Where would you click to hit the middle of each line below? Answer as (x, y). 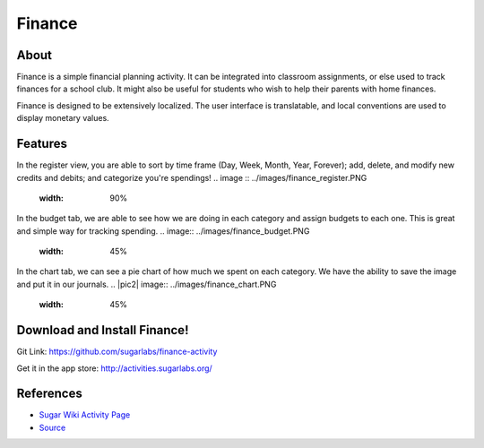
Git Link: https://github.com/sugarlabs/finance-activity (117, 352)
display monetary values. (63, 118)
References (49, 394)
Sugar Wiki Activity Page (85, 415)
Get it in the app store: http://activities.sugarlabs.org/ (114, 368)
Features (42, 144)
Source (52, 427)
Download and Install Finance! (103, 330)
